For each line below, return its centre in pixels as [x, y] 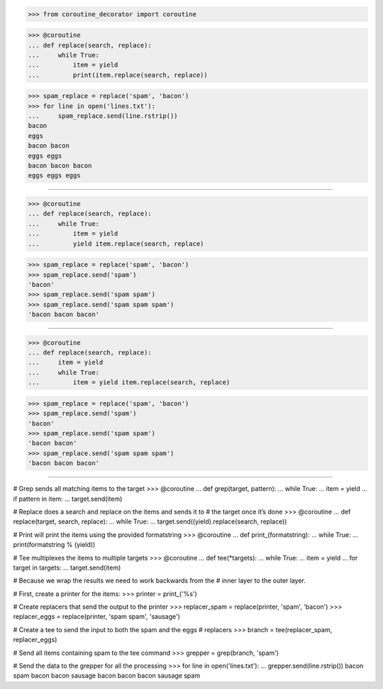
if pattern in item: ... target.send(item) [68, 499]
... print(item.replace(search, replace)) [118, 75]
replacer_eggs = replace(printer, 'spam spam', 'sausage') [97, 617]
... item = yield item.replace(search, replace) [129, 383]
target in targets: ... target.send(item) [67, 568]
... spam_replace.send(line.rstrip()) [103, 116]
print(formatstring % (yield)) [54, 545]
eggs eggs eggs [54, 175]
